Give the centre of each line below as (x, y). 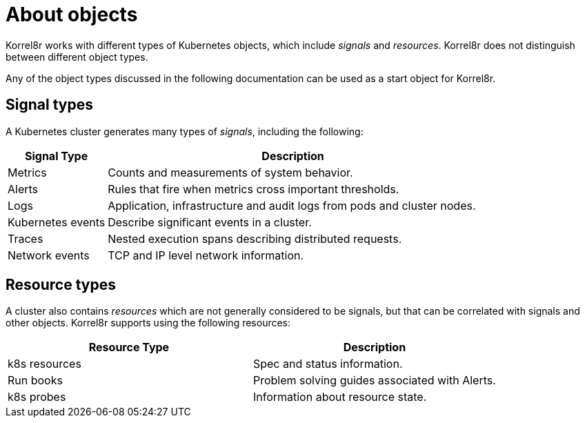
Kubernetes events (57, 222)
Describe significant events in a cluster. (210, 222)
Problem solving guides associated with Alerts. (374, 381)
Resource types (61, 285)
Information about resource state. (340, 397)
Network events (49, 255)
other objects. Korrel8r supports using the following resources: (148, 323)
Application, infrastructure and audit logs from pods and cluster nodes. (292, 205)
